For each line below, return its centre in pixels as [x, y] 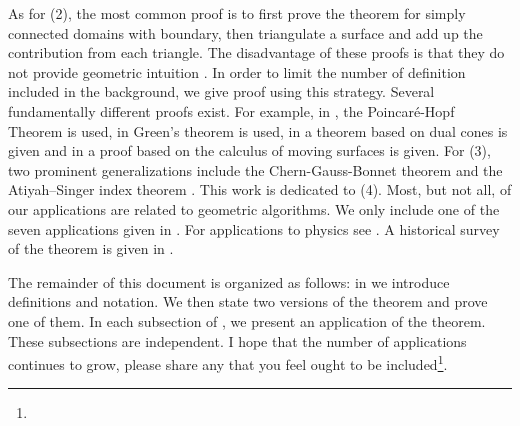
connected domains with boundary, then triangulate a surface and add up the [245, 32]
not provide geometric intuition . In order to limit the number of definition [237, 71]
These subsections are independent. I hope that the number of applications [237, 340]
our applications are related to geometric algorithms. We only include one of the [254, 208]
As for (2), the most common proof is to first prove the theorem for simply [237, 13]
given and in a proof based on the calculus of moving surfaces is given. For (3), [249, 150]
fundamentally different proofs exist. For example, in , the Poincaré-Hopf [231, 110]
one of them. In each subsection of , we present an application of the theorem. [247, 320]
